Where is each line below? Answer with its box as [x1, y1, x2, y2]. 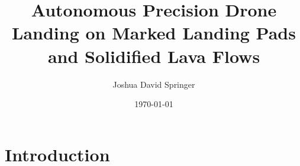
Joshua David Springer [112, 78, 195, 90]
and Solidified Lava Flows [47, 44, 260, 68]
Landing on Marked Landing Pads [12, 21, 296, 45]
